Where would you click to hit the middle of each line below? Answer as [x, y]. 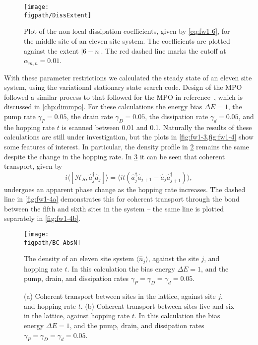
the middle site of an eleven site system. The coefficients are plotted [127, 40]
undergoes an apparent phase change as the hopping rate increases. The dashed [125, 189]
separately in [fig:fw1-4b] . [42, 218]
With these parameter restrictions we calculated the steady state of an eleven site [128, 77]
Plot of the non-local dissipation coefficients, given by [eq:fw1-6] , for [127, 31]
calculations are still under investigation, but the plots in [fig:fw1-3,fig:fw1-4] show [129, 137]
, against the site [173, 258]
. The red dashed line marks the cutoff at [163, 50]
